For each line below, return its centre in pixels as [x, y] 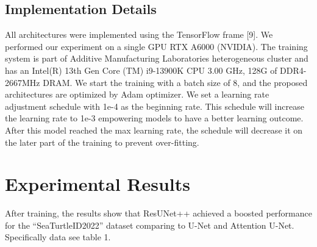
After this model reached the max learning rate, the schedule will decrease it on [154, 130]
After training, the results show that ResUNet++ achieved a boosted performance [158, 213]
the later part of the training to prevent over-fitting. [102, 142]
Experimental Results [98, 184]
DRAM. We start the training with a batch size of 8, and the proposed [175, 82]
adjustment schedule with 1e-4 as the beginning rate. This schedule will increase [155, 106]
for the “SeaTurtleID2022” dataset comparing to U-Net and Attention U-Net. [150, 225]
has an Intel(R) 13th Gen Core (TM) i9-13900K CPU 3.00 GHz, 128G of [141, 70]
